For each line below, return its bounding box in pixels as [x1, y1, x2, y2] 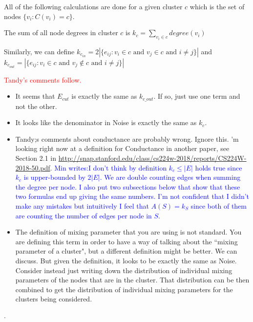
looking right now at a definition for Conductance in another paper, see [15, 143, 230, 153]
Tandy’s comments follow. [4, 74, 82, 85]
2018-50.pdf [15, 162, 50, 172]
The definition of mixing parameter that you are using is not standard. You [15, 227, 242, 237]
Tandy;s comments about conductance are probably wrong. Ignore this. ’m [15, 133, 239, 144]
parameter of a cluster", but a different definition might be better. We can [15, 246, 237, 256]
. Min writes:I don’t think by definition [50, 162, 167, 172]
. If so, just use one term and [153, 91, 240, 101]
